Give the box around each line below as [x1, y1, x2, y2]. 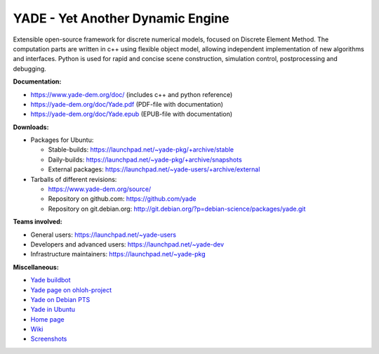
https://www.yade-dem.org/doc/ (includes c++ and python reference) [30, 90, 233, 98]
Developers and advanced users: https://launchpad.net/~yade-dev [30, 240, 225, 249]
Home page [30, 315, 65, 323]
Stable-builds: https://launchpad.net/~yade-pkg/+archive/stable [48, 145, 234, 154]
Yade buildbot [30, 276, 71, 284]
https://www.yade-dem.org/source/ [48, 185, 152, 193]
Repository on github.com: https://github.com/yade [48, 195, 197, 203]
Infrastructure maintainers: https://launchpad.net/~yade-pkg [30, 250, 206, 258]
